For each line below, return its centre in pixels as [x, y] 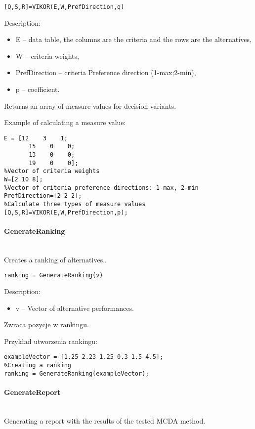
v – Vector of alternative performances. [75, 308]
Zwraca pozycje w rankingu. [46, 324]
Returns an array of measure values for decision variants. [90, 106]
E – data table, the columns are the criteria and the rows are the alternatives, [133, 39]
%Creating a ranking [38, 365]
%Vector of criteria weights [52, 171]
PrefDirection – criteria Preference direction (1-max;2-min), [106, 72]
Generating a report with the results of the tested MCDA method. [105, 420]
